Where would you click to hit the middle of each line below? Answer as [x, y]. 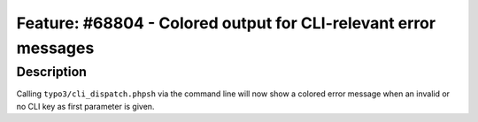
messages [55, 48]
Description [52, 72]
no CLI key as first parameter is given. [85, 106]
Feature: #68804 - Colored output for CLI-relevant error [226, 23]
